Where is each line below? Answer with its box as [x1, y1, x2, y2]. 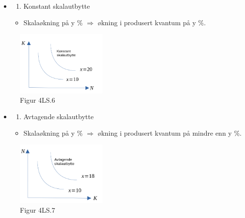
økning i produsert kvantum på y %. [98, 17, 206, 27]
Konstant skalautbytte [23, 1, 90, 11]
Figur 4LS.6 [20, 95, 55, 105]
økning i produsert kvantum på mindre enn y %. [98, 127, 242, 138]
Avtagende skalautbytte [23, 111, 94, 121]
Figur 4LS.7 [20, 205, 55, 215]
